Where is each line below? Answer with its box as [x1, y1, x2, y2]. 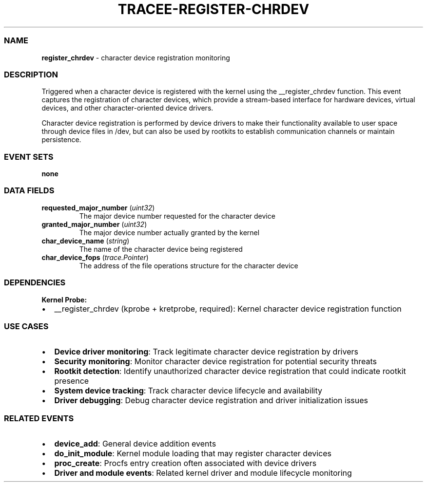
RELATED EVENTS [4, 413, 74, 423]
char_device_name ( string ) [41, 236, 130, 245]
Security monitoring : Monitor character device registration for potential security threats [54, 356, 377, 367]
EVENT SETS [4, 151, 54, 162]
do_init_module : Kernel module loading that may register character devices [54, 449, 331, 458]
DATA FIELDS [4, 186, 55, 196]
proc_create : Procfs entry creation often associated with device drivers [54, 458, 317, 468]
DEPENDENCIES [4, 278, 66, 288]
